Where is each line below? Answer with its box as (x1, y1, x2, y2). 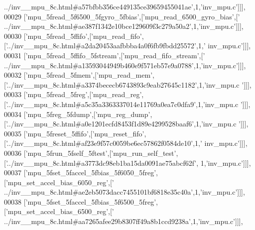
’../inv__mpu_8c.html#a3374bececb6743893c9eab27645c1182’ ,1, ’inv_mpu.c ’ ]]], (5, 79, 252, 90)
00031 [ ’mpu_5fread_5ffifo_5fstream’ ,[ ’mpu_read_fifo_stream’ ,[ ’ (4, 50, 205, 60)
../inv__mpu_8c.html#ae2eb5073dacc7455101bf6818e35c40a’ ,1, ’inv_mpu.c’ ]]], (4, 187, 245, 197)
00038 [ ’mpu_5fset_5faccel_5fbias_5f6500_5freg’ (4, 196, 156, 207)
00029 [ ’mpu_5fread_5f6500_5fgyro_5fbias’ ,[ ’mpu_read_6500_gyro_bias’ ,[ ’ (4, 11, 240, 21)
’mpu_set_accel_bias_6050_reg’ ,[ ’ (5, 177, 114, 187)
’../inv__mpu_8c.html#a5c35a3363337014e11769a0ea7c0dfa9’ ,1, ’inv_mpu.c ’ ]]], (5, 99, 251, 109)
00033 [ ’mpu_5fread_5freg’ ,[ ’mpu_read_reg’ (4, 89, 142, 100)
